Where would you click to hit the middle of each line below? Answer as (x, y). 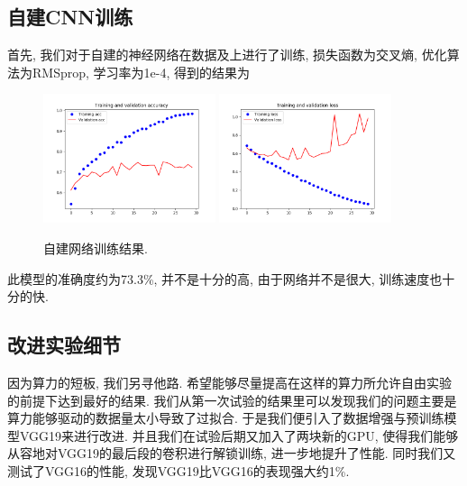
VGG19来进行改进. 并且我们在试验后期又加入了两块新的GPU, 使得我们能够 (239, 435)
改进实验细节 (64, 345)
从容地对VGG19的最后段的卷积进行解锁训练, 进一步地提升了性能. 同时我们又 (232, 453)
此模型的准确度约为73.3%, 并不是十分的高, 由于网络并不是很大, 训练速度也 (225, 278)
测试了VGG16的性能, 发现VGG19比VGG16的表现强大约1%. (179, 471)
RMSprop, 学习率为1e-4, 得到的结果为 (141, 72)
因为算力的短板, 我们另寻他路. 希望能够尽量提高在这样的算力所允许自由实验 (230, 383)
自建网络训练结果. (96, 248)
